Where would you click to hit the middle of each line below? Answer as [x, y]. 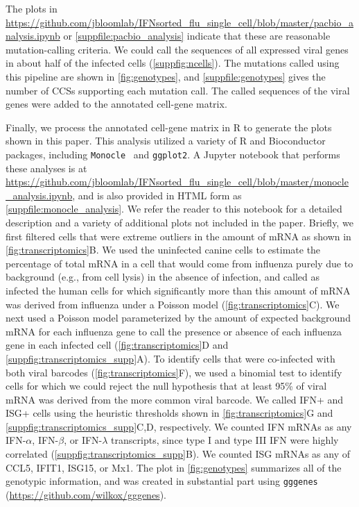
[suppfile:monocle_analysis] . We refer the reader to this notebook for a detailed [174, 209]
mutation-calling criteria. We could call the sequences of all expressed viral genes [177, 49]
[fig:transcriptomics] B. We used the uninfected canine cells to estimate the [163, 250]
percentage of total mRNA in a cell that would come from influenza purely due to [179, 263]
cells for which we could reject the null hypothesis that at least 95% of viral [166, 386]
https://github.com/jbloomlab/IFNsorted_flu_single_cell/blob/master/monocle [177, 182]
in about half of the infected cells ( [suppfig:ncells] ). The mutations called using [173, 63]
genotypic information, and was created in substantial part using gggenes [162, 481]
